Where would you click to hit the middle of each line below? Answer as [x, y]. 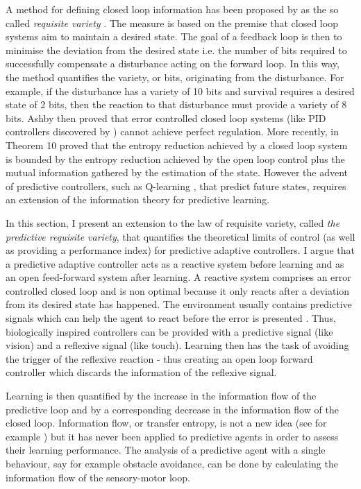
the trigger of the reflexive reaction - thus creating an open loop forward [159, 358]
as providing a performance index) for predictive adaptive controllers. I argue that [180, 250]
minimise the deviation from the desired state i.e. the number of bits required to [176, 50]
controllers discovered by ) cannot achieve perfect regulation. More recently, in [172, 131]
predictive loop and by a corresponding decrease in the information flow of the [172, 409]
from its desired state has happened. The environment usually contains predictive [179, 304]
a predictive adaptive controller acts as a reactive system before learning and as [175, 263]
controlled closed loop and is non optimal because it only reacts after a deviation [178, 290]
